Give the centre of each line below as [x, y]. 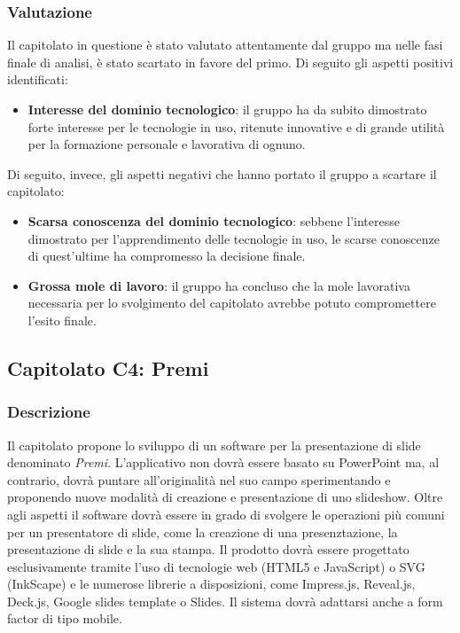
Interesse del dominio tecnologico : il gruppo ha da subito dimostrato [227, 109]
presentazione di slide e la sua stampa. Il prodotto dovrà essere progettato [208, 549]
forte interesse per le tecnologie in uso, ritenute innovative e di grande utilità [236, 126]
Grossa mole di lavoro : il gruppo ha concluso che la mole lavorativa [219, 285]
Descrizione [49, 412]
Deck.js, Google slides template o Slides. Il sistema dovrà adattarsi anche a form [225, 601]
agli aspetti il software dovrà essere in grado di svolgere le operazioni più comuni [226, 514]
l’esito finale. [62, 320]
